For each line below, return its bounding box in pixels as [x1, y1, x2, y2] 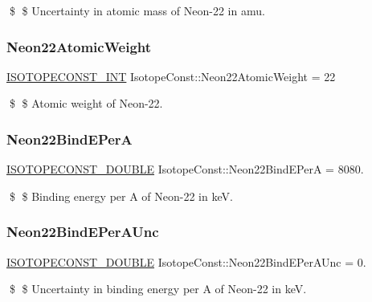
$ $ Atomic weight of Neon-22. [9, 95, 163, 112]
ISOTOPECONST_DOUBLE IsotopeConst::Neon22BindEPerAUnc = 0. [6, 253, 366, 270]
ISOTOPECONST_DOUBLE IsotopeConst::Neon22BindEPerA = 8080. [6, 161, 364, 178]
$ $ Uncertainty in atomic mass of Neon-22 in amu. [9, 2, 265, 18]
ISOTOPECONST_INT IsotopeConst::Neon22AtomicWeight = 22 [6, 67, 336, 84]
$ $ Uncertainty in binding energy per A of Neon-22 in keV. [9, 280, 307, 297]
